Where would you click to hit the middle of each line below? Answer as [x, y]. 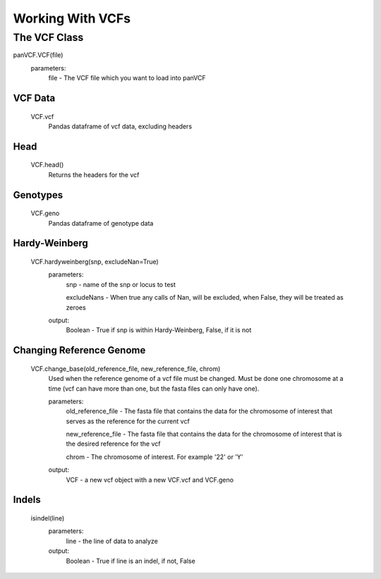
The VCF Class [48, 37]
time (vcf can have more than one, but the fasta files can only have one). [154, 389]
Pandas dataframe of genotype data [101, 223]
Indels [27, 500]
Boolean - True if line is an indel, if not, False [131, 561]
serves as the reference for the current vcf [128, 421]
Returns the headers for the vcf [94, 175]
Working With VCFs [72, 18]
